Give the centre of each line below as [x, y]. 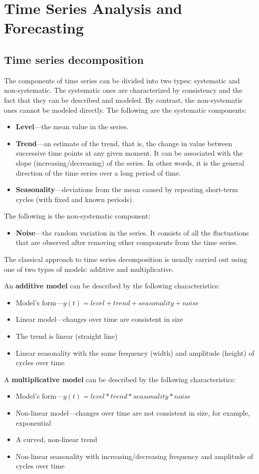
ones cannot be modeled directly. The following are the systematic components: [126, 110]
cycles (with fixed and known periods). [75, 199]
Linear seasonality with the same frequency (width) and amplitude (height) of [135, 353]
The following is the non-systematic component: [77, 216]
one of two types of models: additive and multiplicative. [89, 269]
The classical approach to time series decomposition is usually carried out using [126, 259]
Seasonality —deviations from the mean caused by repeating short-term [127, 189]
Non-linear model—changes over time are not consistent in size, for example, [133, 413]
